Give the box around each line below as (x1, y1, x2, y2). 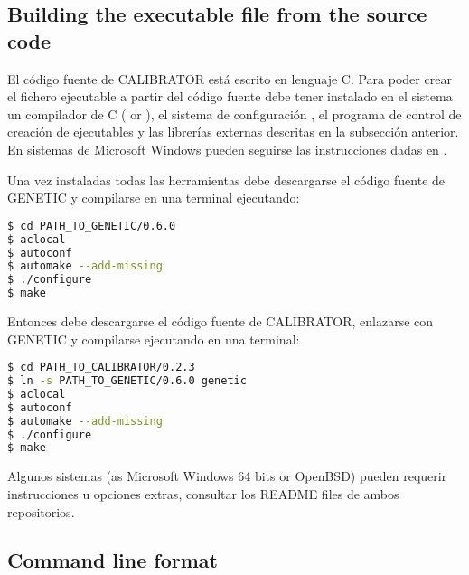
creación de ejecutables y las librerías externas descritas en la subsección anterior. (7, 122, 459, 141)
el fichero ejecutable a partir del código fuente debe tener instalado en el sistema (7, 87, 453, 106)
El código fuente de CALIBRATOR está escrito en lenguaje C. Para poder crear (7, 69, 452, 88)
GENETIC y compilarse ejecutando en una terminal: (7, 329, 300, 348)
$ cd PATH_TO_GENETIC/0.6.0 (7, 219, 176, 232)
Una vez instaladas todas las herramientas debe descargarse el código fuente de (7, 170, 446, 189)
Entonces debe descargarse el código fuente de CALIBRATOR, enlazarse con (7, 312, 434, 330)
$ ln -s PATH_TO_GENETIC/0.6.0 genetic (7, 374, 247, 388)
